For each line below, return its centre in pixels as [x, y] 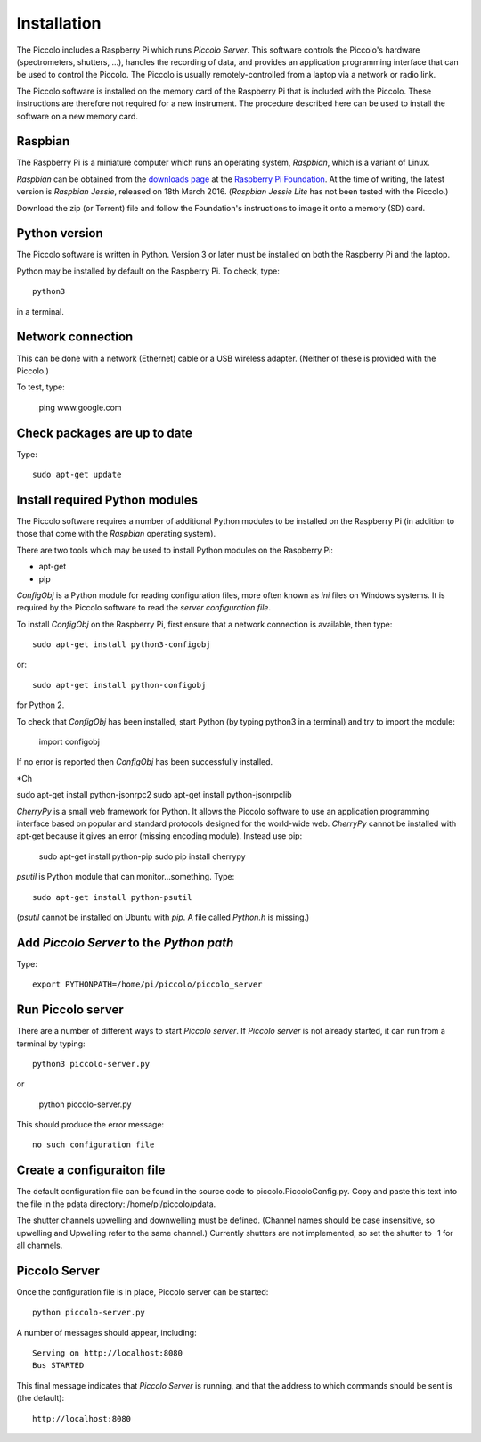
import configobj [69, 742]
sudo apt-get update [77, 475]
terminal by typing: [51, 1044]
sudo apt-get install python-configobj [119, 685]
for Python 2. [41, 705]
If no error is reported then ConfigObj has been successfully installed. [145, 762]
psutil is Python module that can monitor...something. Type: [126, 877]
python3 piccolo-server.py [91, 1064]
